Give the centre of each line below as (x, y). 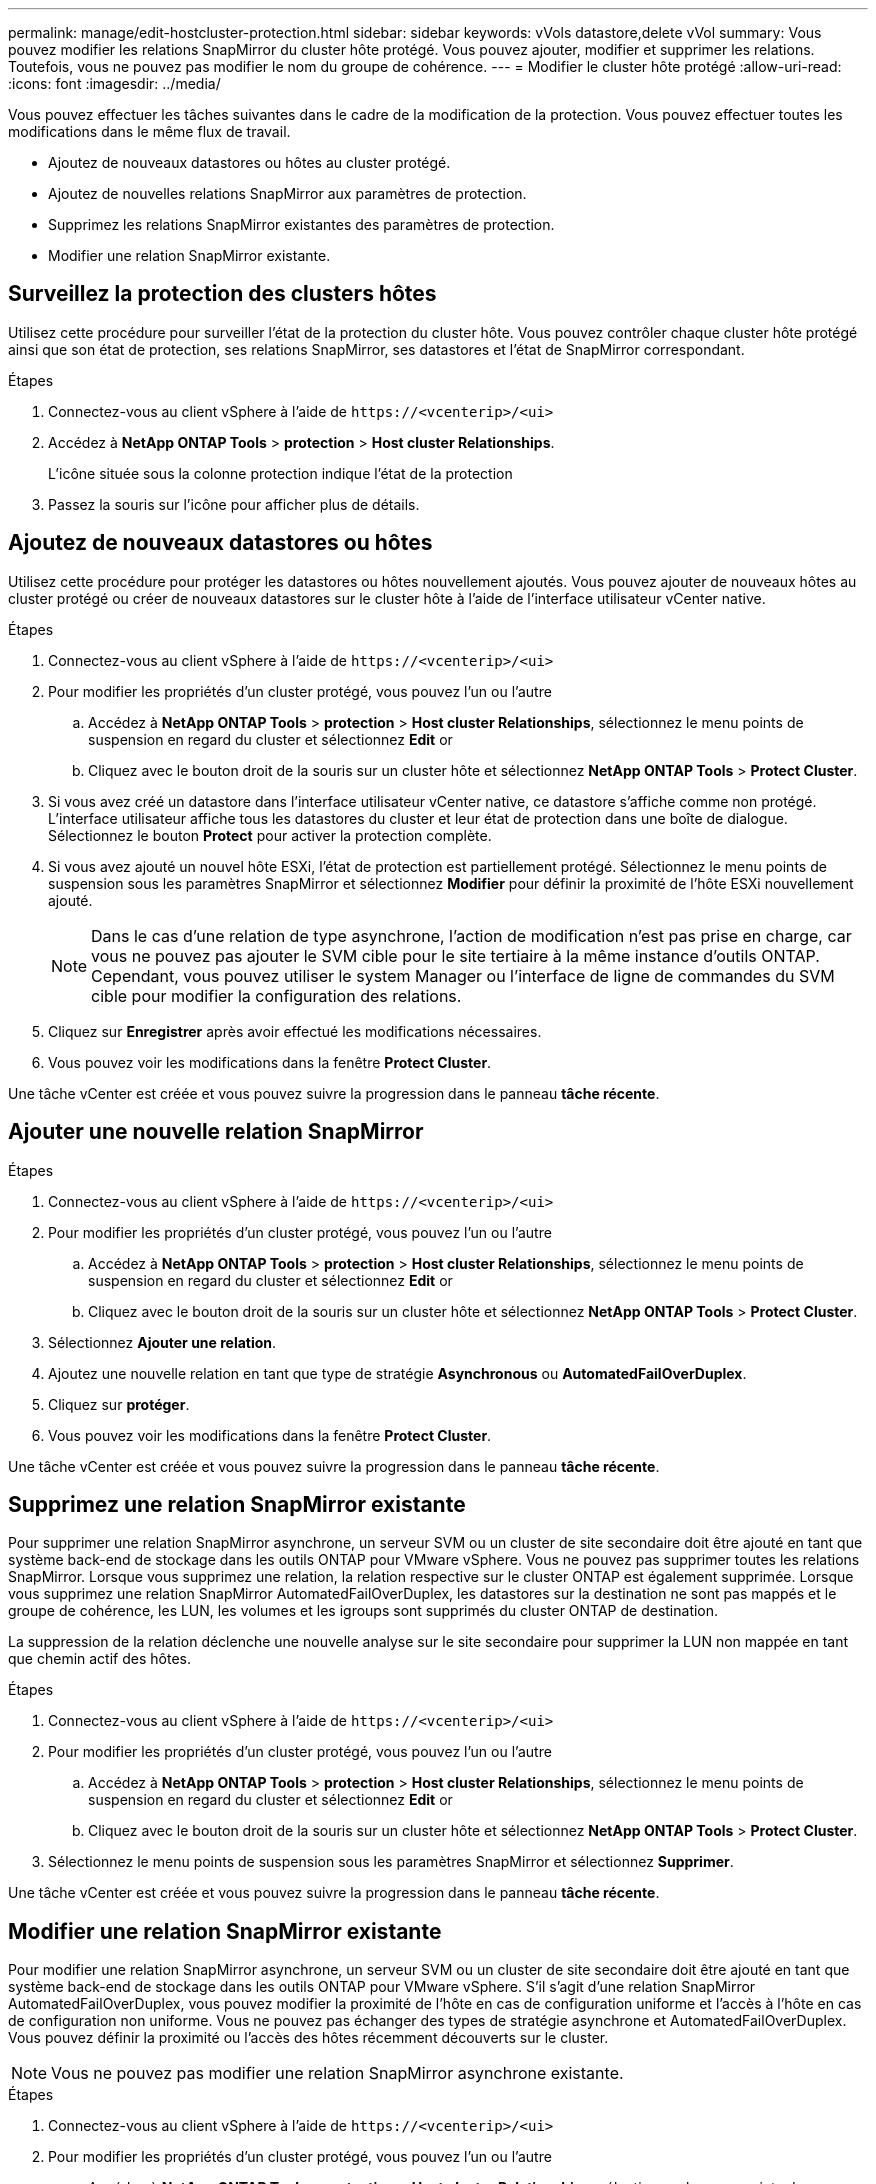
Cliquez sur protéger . (119, 1404)
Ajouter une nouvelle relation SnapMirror (216, 1132)
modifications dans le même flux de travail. (149, 131)
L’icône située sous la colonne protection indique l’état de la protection (280, 473)
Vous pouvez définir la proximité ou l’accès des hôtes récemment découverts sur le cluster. (308, 2038)
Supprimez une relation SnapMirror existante (237, 1504)
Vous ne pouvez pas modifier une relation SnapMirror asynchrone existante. (337, 2073)
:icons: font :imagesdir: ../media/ (114, 83)
